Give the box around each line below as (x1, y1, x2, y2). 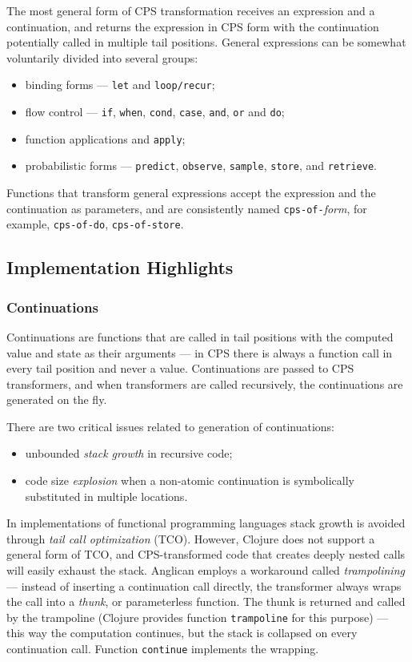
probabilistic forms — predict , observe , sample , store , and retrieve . (25, 157, 377, 174)
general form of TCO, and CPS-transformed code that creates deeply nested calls (6, 546, 406, 563)
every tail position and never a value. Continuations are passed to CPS (6, 360, 354, 377)
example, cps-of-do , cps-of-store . (6, 216, 184, 232)
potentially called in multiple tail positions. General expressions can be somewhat (6, 34, 406, 50)
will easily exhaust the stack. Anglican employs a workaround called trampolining (6, 562, 405, 579)
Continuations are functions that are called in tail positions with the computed (6, 328, 394, 345)
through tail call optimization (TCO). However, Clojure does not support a (6, 530, 375, 547)
